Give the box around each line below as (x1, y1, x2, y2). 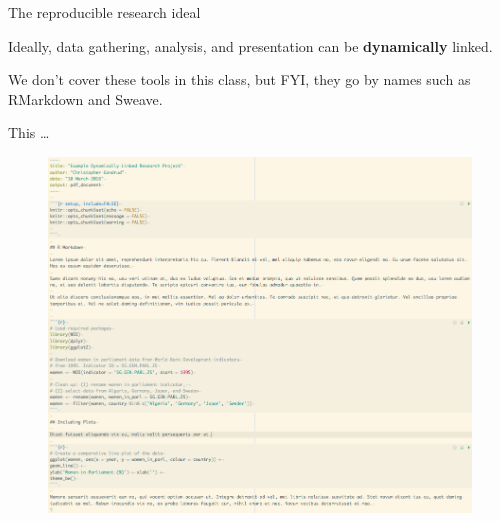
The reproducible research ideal (8, 2, 201, 22)
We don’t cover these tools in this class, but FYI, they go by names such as (8, 69, 471, 90)
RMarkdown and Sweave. (8, 88, 163, 109)
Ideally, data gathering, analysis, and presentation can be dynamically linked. (8, 35, 493, 56)
